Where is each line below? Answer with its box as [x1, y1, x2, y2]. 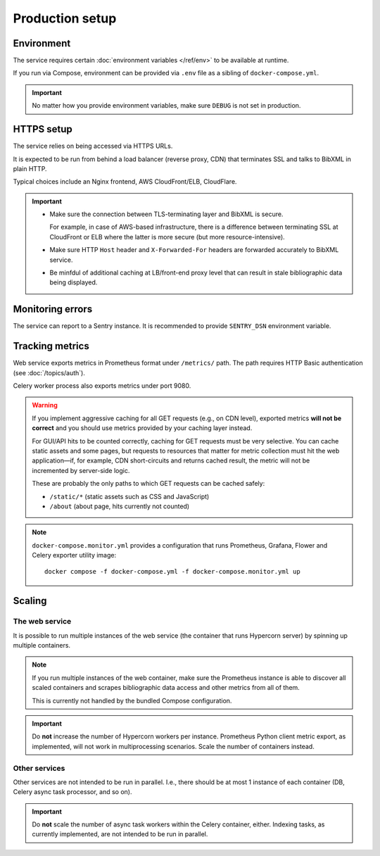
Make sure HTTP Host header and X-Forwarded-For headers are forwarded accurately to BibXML [49, 246, 339, 254]
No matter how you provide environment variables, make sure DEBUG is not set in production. [32, 101, 301, 110]
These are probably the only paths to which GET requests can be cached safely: [32, 479, 265, 488]
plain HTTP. [13, 164, 47, 172]
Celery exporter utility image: [32, 551, 116, 560]
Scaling [13, 595, 47, 607]
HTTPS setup [13, 123, 73, 135]
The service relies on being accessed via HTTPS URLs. [13, 141, 173, 151]
